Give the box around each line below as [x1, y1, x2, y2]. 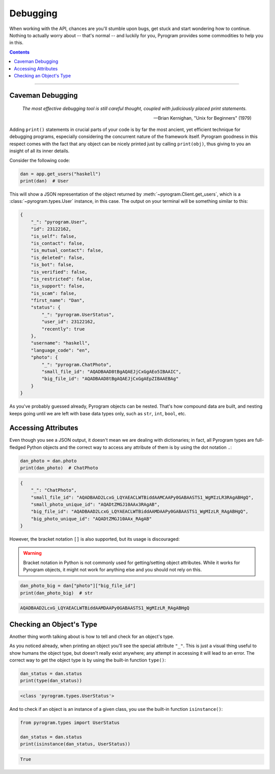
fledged [9, 444, 26, 450]
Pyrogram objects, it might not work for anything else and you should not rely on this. [23, 567, 202, 573]
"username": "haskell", [31, 340, 90, 346]
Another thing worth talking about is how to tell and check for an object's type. [9, 633, 174, 639]
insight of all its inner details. [9, 148, 70, 154]
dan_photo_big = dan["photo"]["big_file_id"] [20, 583, 136, 589]
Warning [23, 550, 42, 556]
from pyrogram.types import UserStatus [20, 719, 120, 726]
